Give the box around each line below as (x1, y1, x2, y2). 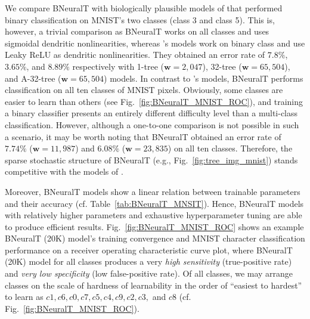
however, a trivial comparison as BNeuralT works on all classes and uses (5, 25, 269, 38)
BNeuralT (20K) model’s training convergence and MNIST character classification (5, 232, 305, 244)
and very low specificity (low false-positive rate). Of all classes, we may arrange (5, 267, 293, 280)
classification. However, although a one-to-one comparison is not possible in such (5, 118, 299, 131)
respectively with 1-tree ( (72, 60, 164, 72)
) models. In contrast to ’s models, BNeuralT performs (104, 72, 303, 84)
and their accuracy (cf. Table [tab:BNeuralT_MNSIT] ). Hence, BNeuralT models (5, 197, 304, 209)
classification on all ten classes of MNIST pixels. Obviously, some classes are (5, 83, 283, 96)
